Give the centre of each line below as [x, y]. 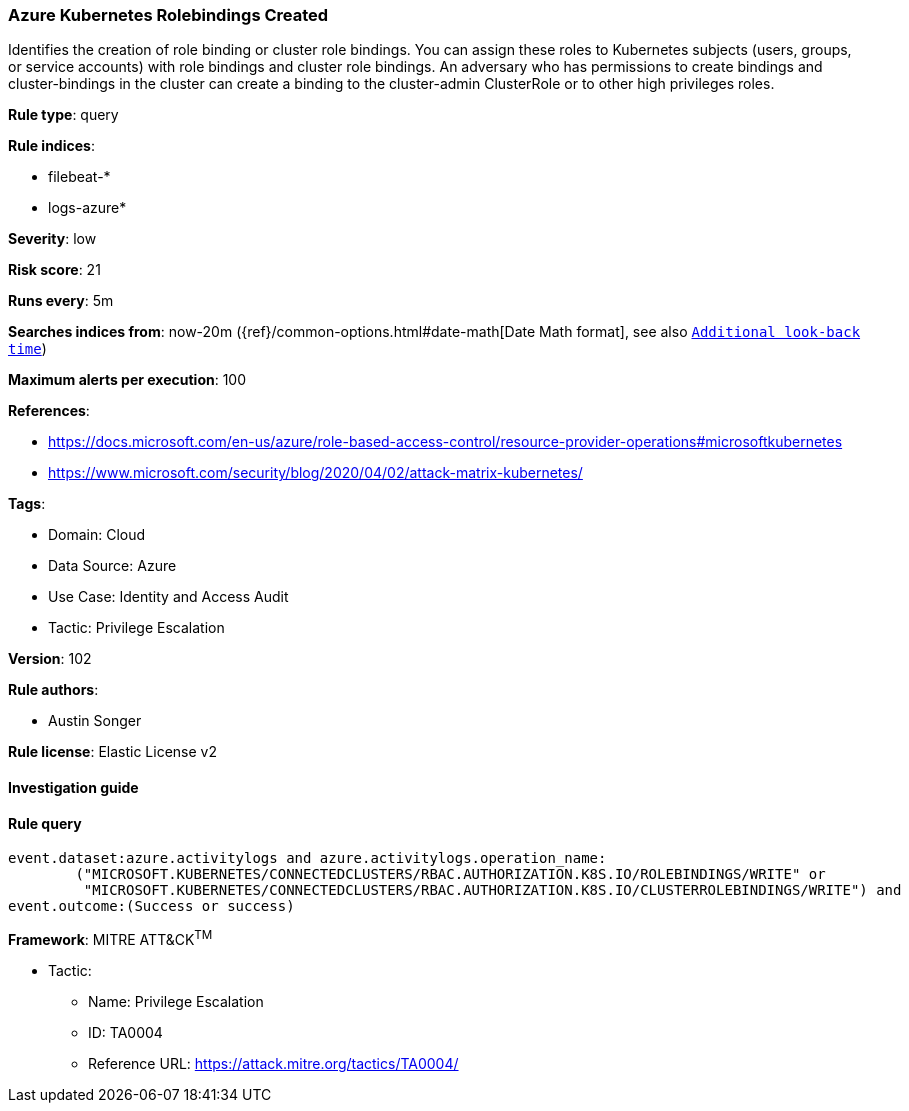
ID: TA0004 [125, 1032]
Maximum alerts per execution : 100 [127, 380]
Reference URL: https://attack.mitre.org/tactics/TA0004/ [273, 1063]
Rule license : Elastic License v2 [112, 752]
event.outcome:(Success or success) [151, 906]
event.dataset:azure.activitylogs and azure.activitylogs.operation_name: [307, 858]
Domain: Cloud [97, 535]
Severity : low [52, 239]
